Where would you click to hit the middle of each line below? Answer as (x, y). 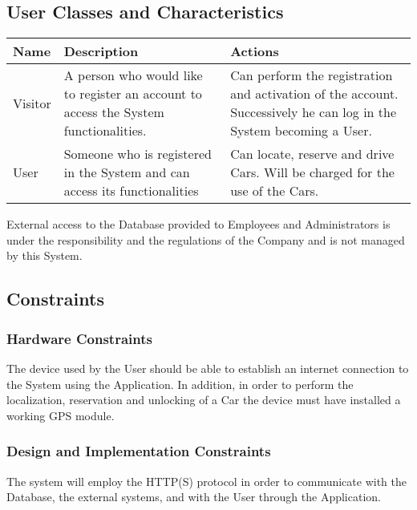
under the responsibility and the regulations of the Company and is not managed (206, 239)
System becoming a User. (301, 131)
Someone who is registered (138, 154)
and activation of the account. (314, 94)
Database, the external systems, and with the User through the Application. (194, 497)
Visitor (32, 103)
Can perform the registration (312, 75)
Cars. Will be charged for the (312, 172)
